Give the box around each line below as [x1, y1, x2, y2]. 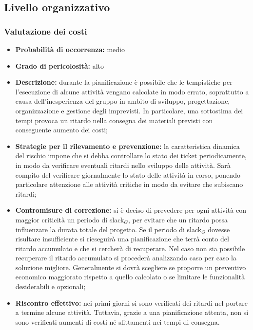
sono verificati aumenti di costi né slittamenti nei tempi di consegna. [15, 316, 220, 327]
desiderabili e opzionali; [15, 281, 86, 292]
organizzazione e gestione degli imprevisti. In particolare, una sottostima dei [15, 105, 243, 115]
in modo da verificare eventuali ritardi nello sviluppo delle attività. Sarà [15, 160, 231, 170]
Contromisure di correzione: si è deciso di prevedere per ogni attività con [15, 205, 246, 215]
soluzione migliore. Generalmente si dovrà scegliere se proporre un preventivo [15, 262, 246, 272]
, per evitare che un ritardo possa [128, 214, 228, 224]
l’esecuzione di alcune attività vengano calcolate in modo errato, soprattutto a [15, 86, 249, 96]
